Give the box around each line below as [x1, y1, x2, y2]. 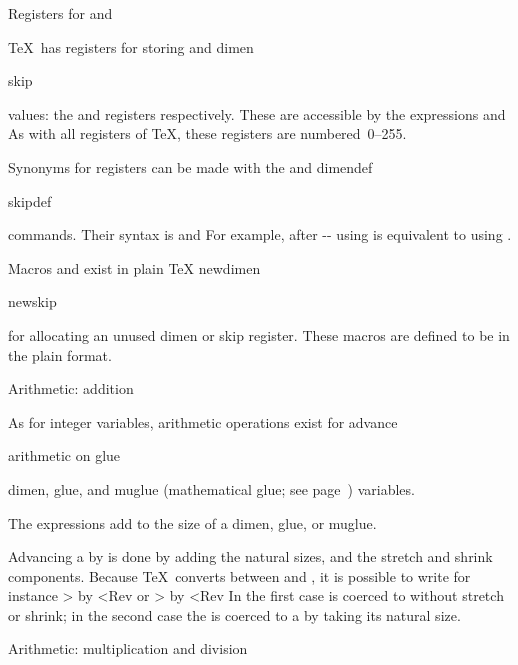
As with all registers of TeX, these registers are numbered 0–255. [8, 123, 407, 144]
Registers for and [8, 3, 113, 23]
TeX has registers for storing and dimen [8, 36, 254, 57]
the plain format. [8, 344, 112, 365]
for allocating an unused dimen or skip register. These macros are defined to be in [8, 324, 510, 345]
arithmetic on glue [8, 445, 121, 466]
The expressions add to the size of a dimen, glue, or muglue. [8, 512, 377, 533]
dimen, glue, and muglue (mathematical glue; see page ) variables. [8, 478, 415, 499]
